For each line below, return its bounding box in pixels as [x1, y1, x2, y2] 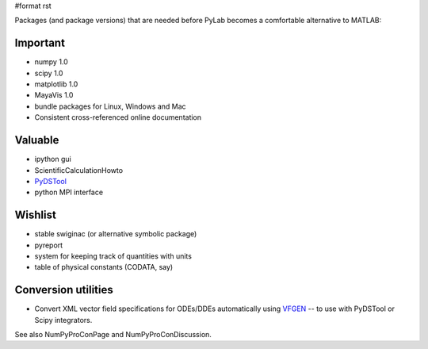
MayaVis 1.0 [34, 90, 74, 100]
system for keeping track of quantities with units [34, 251, 192, 261]
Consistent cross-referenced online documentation [34, 113, 202, 122]
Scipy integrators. [34, 315, 93, 324]
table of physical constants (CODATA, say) [34, 263, 174, 272]
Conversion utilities [14, 283, 114, 297]
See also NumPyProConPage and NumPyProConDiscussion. [14, 330, 212, 339]
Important [14, 36, 65, 50]
